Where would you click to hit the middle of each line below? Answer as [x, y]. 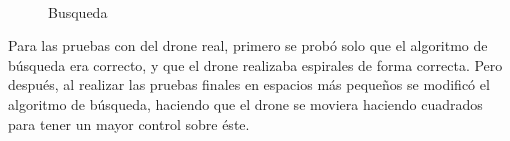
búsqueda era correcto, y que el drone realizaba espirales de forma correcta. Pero [255, 64]
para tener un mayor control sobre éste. [129, 123]
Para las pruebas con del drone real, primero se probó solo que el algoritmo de [248, 45]
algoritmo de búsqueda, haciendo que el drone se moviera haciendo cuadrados [245, 103]
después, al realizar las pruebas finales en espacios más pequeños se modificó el [249, 84]
